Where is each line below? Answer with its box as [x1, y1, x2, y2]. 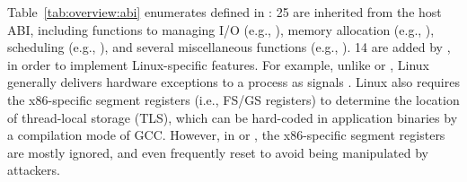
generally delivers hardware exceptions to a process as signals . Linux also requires [7, 73, 460, 91]
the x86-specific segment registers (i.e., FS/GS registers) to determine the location [7, 90, 460, 108]
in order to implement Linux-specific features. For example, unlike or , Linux [7, 55, 429, 74]
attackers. [7, 160, 60, 179]
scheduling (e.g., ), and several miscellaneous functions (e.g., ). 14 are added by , [7, 38, 451, 56]
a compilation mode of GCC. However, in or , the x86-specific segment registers [7, 126, 445, 144]
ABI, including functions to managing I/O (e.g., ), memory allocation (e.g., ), [7, 20, 435, 39]
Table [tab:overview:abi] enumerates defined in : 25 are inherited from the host [7, 3, 442, 21]
